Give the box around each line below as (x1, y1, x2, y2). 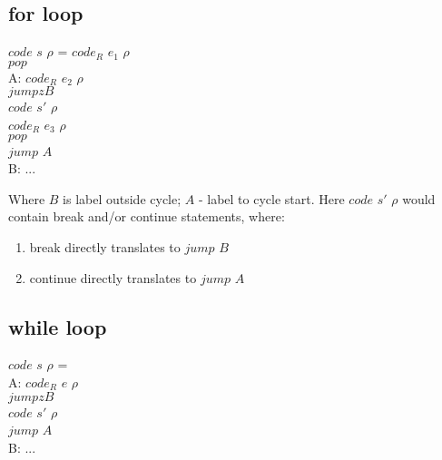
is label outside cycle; (63, 189, 182, 208)
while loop (8, 312, 107, 340)
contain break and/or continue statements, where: (8, 207, 285, 226)
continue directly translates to (29, 268, 197, 287)
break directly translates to (29, 237, 181, 256)
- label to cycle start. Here (198, 189, 345, 208)
